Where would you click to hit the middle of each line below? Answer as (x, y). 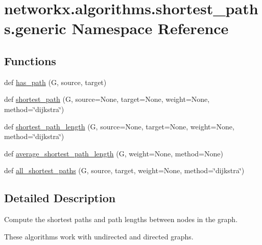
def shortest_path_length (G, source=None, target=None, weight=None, (119, 126)
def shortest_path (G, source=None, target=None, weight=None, (107, 99)
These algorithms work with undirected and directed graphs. (99, 236)
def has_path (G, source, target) (55, 82)
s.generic (35, 28)
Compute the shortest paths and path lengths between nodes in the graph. (121, 219)
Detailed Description (60, 198)
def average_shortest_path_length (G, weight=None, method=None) (114, 153)
